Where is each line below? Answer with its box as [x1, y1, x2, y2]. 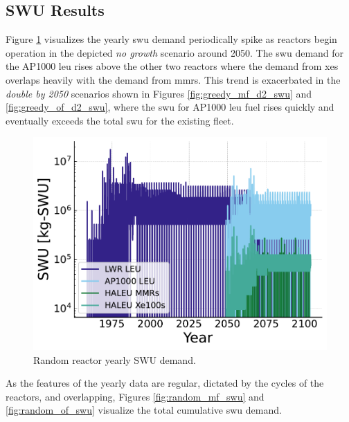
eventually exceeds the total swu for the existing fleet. [6, 113, 234, 127]
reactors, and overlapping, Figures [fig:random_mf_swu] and [6, 389, 265, 403]
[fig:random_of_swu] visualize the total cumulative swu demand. [6, 403, 282, 417]
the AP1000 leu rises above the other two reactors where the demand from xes [6, 59, 339, 73]
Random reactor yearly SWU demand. [33, 352, 196, 367]
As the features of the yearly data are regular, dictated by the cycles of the [6, 376, 324, 390]
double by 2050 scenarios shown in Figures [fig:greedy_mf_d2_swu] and [6, 86, 312, 100]
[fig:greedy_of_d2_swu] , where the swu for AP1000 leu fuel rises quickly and [6, 100, 334, 114]
